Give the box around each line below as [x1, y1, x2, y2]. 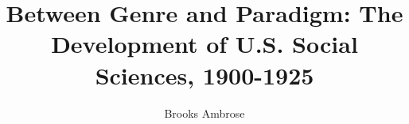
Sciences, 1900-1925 [95, 58, 314, 91]
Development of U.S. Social [51, 28, 358, 60]
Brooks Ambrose [164, 104, 245, 121]
